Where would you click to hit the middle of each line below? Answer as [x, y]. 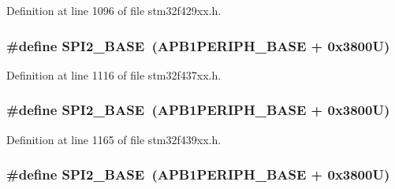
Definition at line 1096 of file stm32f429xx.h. [114, 10]
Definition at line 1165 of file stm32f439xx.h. [114, 139]
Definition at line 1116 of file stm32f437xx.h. [114, 74]
